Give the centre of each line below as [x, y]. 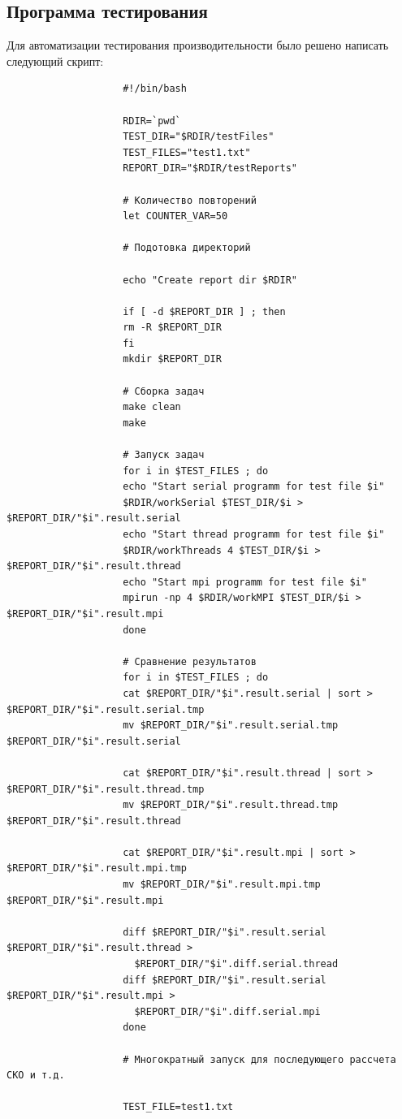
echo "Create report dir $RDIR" [210, 280]
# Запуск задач [164, 455]
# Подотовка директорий [187, 248]
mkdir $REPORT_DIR [172, 359]
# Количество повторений [190, 200]
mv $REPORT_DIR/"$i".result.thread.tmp [231, 805]
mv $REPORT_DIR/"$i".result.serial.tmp [231, 726]
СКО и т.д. [36, 1076]
